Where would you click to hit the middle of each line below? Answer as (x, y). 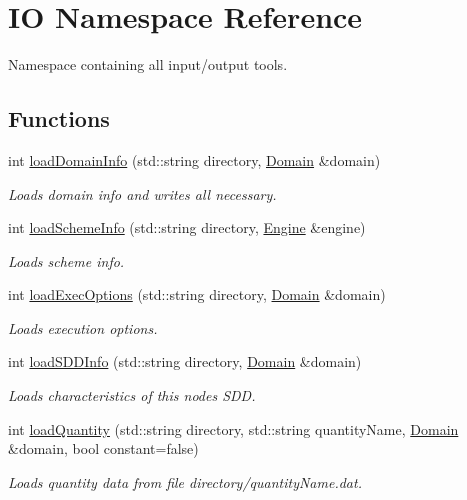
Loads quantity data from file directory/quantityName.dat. (185, 481)
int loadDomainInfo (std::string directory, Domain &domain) (194, 159)
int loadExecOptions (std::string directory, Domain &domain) (197, 294)
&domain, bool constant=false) (103, 448)
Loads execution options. (83, 327)
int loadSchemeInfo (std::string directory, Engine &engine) (187, 227)
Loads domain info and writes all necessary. (142, 193)
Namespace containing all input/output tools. (148, 64)
